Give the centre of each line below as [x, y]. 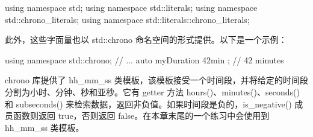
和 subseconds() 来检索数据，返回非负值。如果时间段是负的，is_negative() [148, 104]
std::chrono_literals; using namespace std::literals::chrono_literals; [127, 19]
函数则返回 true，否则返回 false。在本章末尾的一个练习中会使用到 [141, 116]
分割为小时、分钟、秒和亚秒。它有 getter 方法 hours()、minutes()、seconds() [152, 91]
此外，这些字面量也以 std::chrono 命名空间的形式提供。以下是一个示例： [146, 40]
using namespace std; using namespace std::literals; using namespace [131, 7]
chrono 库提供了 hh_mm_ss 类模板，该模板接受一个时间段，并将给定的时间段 [156, 80]
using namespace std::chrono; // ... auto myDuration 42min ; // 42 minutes [144, 59]
